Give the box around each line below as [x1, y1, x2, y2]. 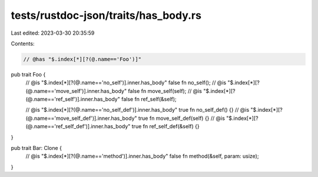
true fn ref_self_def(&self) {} [131, 123, 200, 130]
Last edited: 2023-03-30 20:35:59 [11, 29, 95, 36]
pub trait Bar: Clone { [11, 145, 62, 152]
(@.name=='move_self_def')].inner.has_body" [25, 115, 138, 122]
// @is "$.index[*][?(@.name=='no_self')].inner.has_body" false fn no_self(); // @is [25, 79, 227, 86]
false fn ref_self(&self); [121, 96, 177, 103]
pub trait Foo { [11, 71, 46, 78]
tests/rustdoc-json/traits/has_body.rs [11, 9, 201, 22]
